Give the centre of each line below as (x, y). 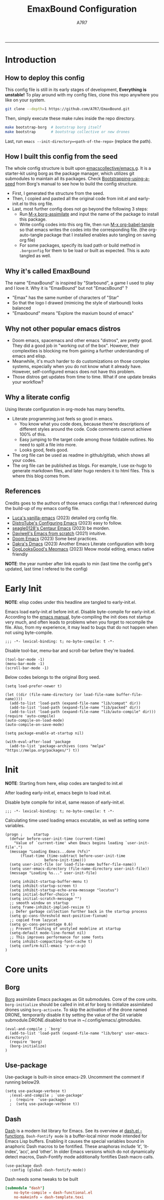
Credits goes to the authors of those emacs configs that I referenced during (81, 503)
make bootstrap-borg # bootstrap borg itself (53, 127)
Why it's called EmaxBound (48, 271)
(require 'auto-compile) (30, 716)
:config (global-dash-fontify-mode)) (48, 1170)
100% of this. (33, 434)
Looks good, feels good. (44, 450)
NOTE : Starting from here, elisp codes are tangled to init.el (64, 783)
